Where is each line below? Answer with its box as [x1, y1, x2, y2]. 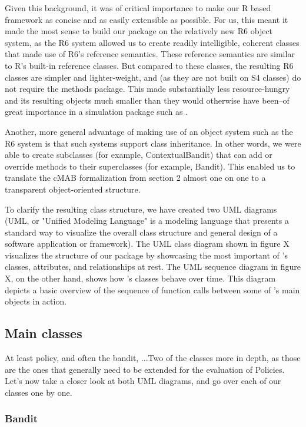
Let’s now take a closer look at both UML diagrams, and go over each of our [5, 375, 281, 387]
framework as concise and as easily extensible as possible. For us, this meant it [5, 13, 288, 25]
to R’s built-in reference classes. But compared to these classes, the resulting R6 [5, 59, 294, 71]
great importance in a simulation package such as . [5, 105, 188, 118]
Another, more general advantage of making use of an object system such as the [5, 125, 293, 137]
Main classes [5, 324, 82, 342]
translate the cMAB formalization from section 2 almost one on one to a [5, 171, 266, 184]
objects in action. [5, 295, 67, 307]
